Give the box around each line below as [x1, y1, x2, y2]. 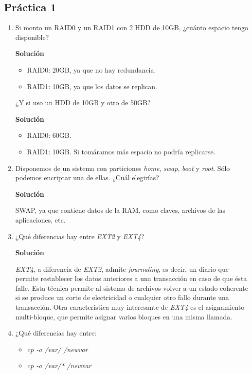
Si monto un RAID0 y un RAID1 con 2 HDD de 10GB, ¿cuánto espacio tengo [15, 22, 249, 33]
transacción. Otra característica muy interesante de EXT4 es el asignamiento [15, 302, 245, 312]
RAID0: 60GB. [27, 130, 72, 140]
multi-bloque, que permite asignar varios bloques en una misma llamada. [15, 311, 233, 321]
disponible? [15, 32, 49, 42]
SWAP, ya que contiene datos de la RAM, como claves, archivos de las [15, 205, 225, 215]
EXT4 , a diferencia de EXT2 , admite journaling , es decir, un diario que [15, 263, 229, 274]
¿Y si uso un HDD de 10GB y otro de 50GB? [15, 97, 151, 108]
